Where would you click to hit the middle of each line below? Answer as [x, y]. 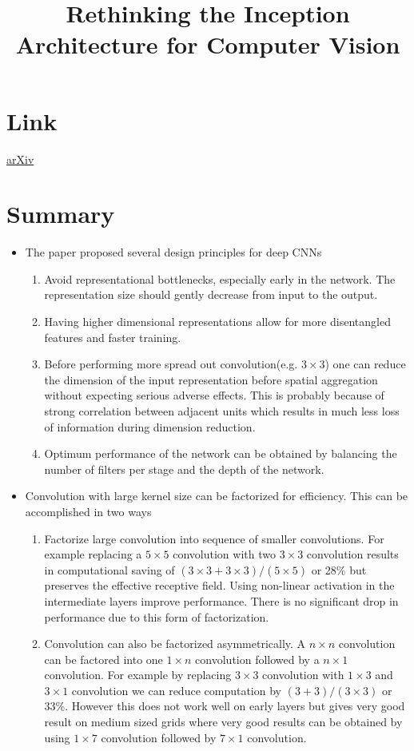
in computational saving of [109, 569]
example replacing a [93, 554]
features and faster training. [113, 337]
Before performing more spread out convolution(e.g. [171, 364]
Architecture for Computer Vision [208, 44]
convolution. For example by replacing [138, 675]
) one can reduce [365, 364]
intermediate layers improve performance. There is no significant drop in [221, 600]
